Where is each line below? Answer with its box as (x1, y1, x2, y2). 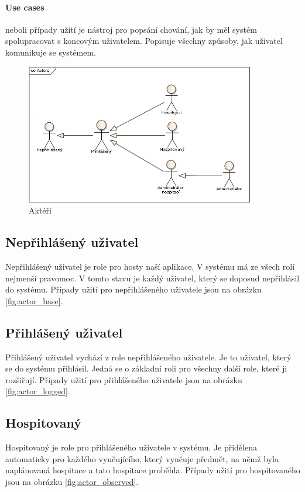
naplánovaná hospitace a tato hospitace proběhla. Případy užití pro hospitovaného (5, 464, 300, 476)
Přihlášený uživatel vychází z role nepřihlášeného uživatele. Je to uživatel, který (5, 350, 292, 363)
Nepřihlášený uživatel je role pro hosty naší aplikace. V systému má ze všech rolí (5, 260, 295, 273)
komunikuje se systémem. (5, 46, 96, 58)
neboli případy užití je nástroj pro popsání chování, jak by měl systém (5, 23, 257, 35)
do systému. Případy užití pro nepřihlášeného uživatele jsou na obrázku (5, 283, 262, 295)
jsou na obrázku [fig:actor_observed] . (5, 476, 139, 488)
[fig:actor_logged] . (5, 385, 70, 397)
